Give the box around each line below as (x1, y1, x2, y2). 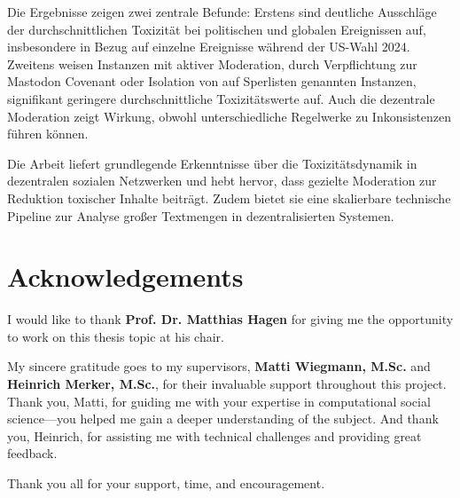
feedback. (7, 444, 58, 462)
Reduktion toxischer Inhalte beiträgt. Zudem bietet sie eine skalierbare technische (7, 188, 451, 207)
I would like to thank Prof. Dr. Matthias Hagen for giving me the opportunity (7, 310, 454, 328)
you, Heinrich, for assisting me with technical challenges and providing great (7, 426, 422, 445)
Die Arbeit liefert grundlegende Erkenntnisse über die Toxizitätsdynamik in (7, 154, 417, 172)
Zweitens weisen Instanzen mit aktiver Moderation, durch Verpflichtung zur (7, 54, 417, 73)
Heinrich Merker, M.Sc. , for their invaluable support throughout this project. (7, 375, 447, 393)
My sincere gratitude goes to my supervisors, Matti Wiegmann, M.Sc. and (7, 357, 431, 375)
